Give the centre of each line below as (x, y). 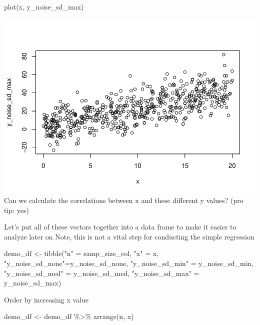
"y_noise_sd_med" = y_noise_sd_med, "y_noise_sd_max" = (102, 273)
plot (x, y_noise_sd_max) (44, 6)
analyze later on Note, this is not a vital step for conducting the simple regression (129, 236)
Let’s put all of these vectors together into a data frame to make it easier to (120, 227)
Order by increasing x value (46, 299)
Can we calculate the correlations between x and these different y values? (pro (124, 200)
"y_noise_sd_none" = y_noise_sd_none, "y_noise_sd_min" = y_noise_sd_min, (129, 263)
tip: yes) (16, 210)
